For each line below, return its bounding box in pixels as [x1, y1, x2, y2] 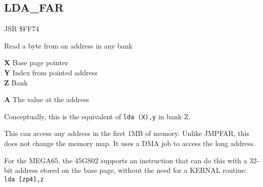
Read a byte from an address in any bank [4, 40, 133, 51]
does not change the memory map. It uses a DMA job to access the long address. [4, 138, 255, 149]
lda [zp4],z [4, 175, 44, 183]
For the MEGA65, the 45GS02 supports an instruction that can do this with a [4, 155, 247, 165]
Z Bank [4, 77, 28, 87]
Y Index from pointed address [4, 67, 98, 77]
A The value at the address [4, 94, 90, 105]
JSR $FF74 [4, 23, 39, 34]
